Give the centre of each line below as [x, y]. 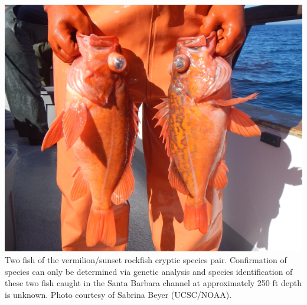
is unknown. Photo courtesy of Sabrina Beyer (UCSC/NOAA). [118, 294]
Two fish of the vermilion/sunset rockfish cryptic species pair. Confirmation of [146, 259]
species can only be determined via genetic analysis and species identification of [149, 271]
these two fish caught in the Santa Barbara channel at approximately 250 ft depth [153, 283]
